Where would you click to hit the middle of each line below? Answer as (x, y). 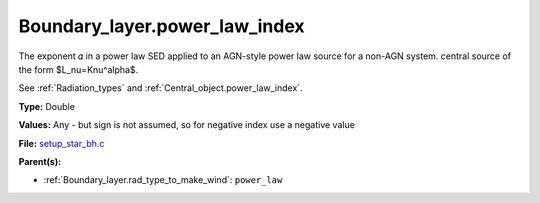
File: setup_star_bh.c (61, 143)
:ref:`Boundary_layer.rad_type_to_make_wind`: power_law (163, 180)
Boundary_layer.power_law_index (161, 26)
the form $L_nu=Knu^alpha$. (78, 69)
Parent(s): (40, 161)
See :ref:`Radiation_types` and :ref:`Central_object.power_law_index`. (161, 88)
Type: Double (46, 106)
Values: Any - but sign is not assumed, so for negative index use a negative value (186, 125)
